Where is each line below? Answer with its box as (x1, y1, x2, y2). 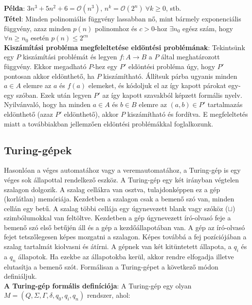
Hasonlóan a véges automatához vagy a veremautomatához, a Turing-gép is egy (4, 165, 241, 175)
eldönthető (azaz (4, 108, 53, 119)
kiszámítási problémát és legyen (22, 52, 117, 62)
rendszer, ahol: (87, 290, 130, 300)
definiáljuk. (4, 271, 37, 281)
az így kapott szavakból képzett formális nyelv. (102, 90, 242, 100)
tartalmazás (207, 99, 243, 109)
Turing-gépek (4, 142, 72, 157)
